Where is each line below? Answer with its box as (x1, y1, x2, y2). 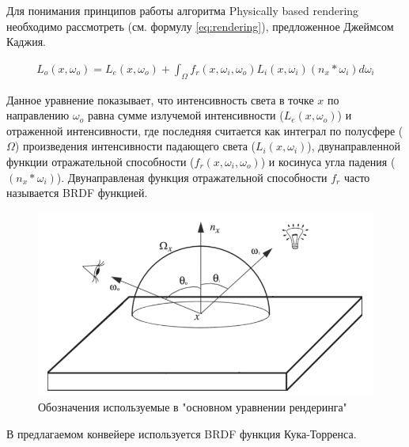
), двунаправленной (307, 138, 400, 154)
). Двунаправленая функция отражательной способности (56, 169, 328, 185)
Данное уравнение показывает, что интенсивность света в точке (6, 91, 314, 108)
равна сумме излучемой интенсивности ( (87, 107, 284, 123)
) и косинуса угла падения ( (260, 153, 396, 169)
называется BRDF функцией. (6, 184, 148, 201)
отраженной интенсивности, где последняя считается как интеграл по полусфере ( (6, 122, 403, 138)
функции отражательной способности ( (6, 153, 195, 169)
